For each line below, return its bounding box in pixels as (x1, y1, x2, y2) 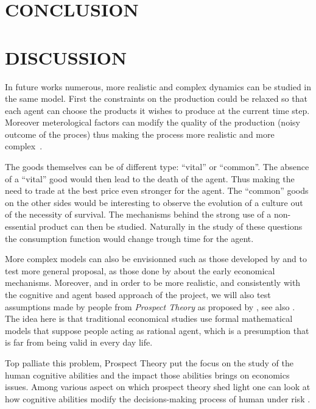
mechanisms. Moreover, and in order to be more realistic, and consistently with (5, 276, 301, 289)
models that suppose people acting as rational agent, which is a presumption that (5, 324, 309, 336)
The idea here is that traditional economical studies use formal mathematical (5, 312, 293, 325)
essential (5, 220, 37, 233)
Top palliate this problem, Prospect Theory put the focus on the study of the (5, 356, 293, 369)
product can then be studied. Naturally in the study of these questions (38, 220, 303, 233)
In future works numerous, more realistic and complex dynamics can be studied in (5, 80, 312, 93)
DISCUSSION (5, 44, 127, 69)
